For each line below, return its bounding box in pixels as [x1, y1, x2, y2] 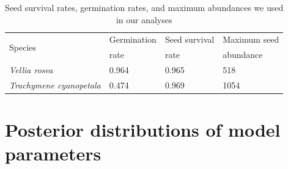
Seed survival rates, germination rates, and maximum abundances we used [5, 1, 284, 13]
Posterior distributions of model [5, 117, 281, 142]
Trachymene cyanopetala [9, 78, 101, 91]
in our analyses [116, 13, 172, 26]
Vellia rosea [9, 63, 53, 76]
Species [9, 40, 37, 53]
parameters [5, 141, 102, 166]
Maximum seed [223, 33, 279, 46]
